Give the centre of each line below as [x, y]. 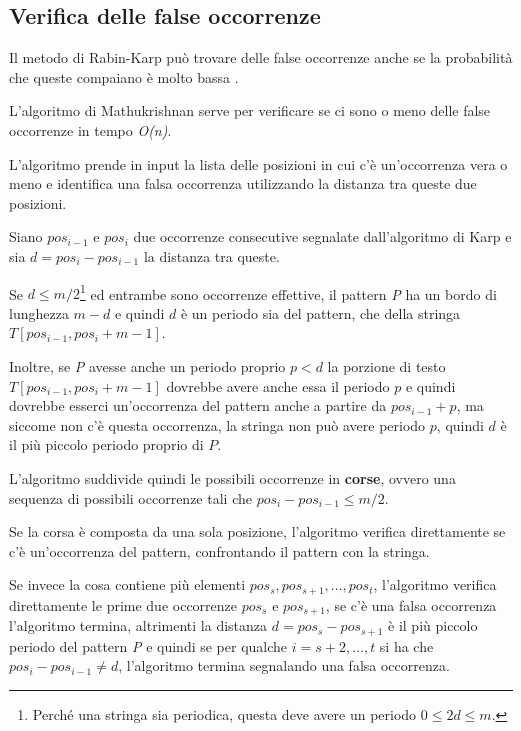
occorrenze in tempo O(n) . [90, 129]
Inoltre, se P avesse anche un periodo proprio [147, 365]
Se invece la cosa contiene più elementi [127, 584]
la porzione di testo [386, 365]
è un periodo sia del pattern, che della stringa [320, 312]
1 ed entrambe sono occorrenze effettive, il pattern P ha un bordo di [288, 292]
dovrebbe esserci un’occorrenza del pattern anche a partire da [198, 405]
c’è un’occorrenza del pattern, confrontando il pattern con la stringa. [219, 550]
